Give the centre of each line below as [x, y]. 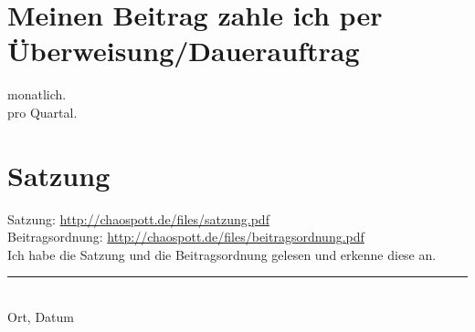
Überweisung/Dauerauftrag [184, 51]
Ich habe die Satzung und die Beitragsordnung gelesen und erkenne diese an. [222, 254]
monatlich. [37, 94]
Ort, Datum [41, 316]
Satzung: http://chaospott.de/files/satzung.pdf [138, 218]
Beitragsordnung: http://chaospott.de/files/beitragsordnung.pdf [186, 237]
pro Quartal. [42, 112]
